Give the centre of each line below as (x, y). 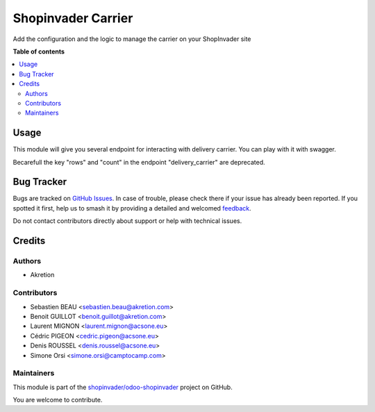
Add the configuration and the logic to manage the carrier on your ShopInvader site (132, 39)
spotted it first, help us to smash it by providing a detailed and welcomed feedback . (132, 208)
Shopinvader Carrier (73, 18)
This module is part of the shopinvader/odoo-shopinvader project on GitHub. (123, 387)
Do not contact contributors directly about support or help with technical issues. (127, 221)
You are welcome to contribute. (58, 400)
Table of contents (39, 51)
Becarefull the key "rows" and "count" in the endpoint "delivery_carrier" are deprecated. (139, 162)
